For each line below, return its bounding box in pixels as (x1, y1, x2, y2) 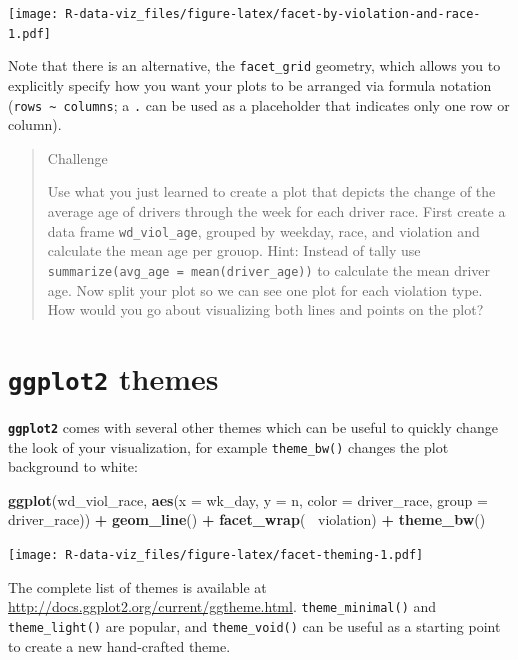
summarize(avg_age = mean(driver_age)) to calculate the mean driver (47, 259, 491, 280)
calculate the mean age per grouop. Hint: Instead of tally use (47, 240, 421, 261)
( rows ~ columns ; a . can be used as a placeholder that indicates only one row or (8, 94, 510, 115)
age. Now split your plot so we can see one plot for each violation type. (47, 279, 483, 300)
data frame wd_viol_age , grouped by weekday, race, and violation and (47, 220, 480, 241)
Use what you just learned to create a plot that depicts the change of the (47, 181, 496, 202)
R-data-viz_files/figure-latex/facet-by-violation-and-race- (65, 7, 481, 21)
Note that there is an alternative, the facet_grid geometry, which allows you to (8, 55, 501, 76)
